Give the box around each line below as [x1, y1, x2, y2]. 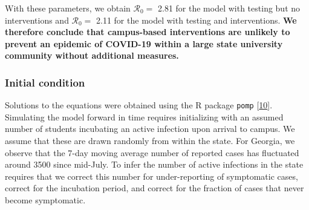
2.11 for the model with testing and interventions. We [96, 13, 297, 26]
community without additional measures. [5, 49, 179, 62]
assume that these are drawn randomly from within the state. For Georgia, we [5, 134, 295, 147]
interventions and [5, 13, 69, 26]
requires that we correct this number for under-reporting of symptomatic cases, [5, 169, 298, 182]
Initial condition [5, 74, 85, 90]
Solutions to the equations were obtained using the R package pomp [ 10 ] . [5, 99, 273, 111]
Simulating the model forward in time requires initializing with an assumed [5, 110, 284, 123]
